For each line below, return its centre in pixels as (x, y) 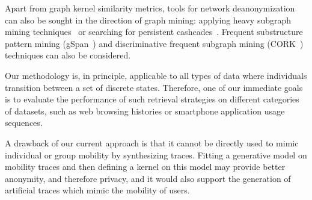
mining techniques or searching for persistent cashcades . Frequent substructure (154, 32)
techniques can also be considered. (68, 55)
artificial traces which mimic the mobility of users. (97, 190)
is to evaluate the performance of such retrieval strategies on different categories (152, 99)
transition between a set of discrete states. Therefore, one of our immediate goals (154, 87)
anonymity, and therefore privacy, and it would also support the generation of (148, 178)
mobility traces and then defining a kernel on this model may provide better (145, 167)
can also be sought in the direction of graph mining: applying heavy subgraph (148, 20)
